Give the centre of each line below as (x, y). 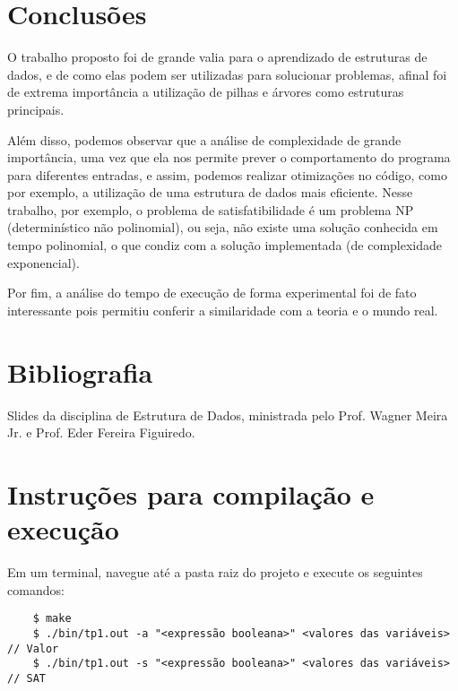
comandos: (36, 589)
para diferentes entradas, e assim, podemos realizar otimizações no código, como (227, 174)
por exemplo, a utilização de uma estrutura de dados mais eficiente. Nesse (210, 192)
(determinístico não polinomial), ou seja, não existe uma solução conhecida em (223, 227)
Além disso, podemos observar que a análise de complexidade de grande (204, 139)
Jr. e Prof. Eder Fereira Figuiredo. (101, 432)
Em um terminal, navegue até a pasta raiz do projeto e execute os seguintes (215, 572)
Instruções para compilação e (191, 493)
